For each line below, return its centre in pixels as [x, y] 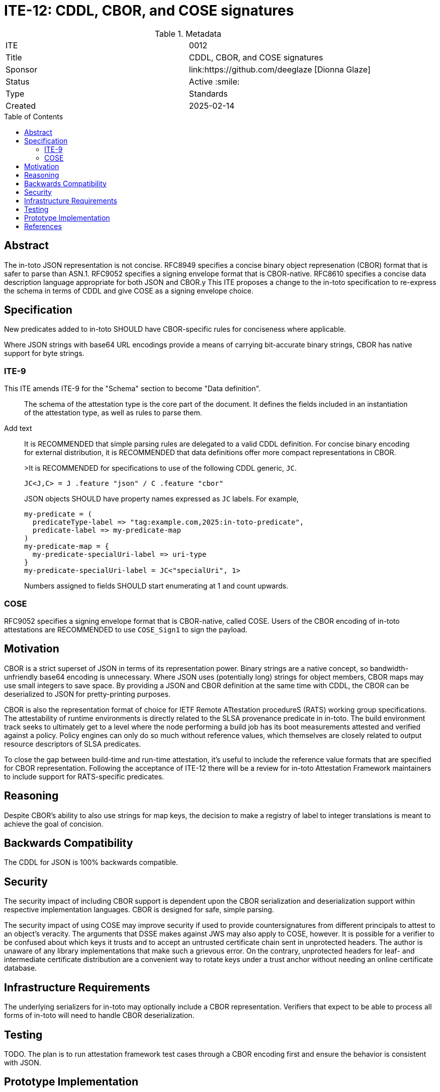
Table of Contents [34, 116]
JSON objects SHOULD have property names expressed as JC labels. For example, [161, 499]
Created [21, 105]
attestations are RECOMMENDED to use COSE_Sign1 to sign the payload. [126, 629]
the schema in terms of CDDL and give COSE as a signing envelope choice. [129, 290]
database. [21, 968]
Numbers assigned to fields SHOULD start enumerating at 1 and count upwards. [156, 586]
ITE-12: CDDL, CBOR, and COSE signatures [149, 11]
